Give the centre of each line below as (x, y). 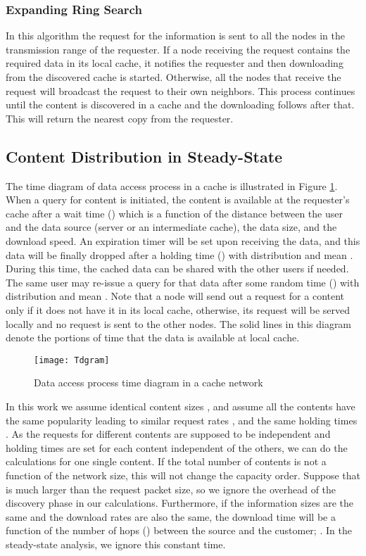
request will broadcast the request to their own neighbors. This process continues (181, 90)
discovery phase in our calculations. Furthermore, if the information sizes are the (179, 503)
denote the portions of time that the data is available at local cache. (153, 337)
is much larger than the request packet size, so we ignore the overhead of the (171, 489)
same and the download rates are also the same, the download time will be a (171, 516)
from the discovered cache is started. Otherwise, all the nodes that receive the (173, 77)
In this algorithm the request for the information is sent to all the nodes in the (175, 36)
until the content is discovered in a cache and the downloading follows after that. (180, 105)
